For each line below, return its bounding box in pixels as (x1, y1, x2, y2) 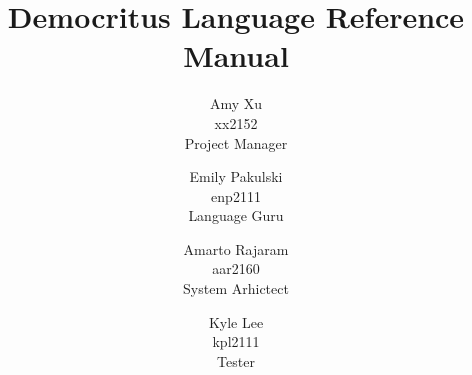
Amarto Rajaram (183, 238, 289, 259)
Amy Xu (209, 93, 263, 114)
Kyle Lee (208, 311, 264, 332)
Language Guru (188, 205, 284, 226)
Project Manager (184, 132, 288, 153)
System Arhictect (183, 278, 289, 299)
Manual (183, 35, 289, 76)
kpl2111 (212, 331, 260, 352)
